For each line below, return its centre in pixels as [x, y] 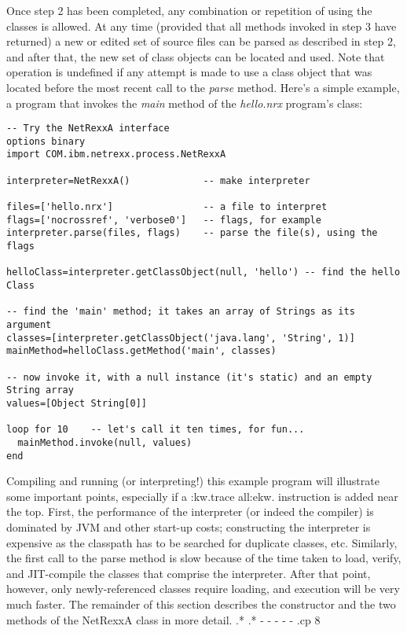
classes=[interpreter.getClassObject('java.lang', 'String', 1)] [181, 338]
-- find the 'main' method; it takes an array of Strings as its [181, 312]
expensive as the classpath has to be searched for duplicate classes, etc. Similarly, [202, 542]
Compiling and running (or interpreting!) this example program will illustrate [193, 481]
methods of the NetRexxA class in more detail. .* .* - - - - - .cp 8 [163, 619]
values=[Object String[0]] [77, 403]
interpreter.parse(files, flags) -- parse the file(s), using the [192, 233]
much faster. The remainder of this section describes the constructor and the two [201, 604]
